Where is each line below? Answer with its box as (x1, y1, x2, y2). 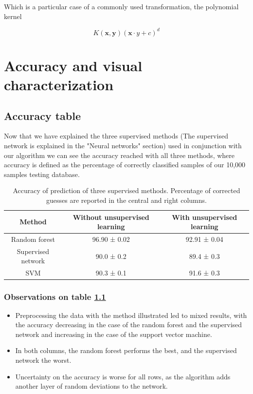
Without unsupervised (72, 212, 149, 222)
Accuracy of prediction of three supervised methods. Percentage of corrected (13, 185, 240, 196)
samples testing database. (4, 169, 80, 179)
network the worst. (15, 355, 72, 365)
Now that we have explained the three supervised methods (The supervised (4, 131, 228, 141)
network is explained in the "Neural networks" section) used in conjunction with (4, 140, 242, 151)
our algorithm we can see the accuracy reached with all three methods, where (4, 150, 235, 160)
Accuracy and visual (4, 55, 143, 75)
